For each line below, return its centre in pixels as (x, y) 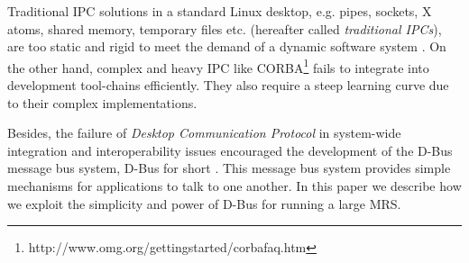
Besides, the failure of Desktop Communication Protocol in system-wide (204, 133)
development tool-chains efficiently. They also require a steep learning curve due (228, 85)
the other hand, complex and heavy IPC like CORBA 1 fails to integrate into (218, 66)
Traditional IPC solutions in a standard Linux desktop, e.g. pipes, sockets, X (220, 11)
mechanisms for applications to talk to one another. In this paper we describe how (234, 186)
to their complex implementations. (102, 102)
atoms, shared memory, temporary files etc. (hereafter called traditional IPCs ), (225, 28)
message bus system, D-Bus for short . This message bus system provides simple (229, 168)
